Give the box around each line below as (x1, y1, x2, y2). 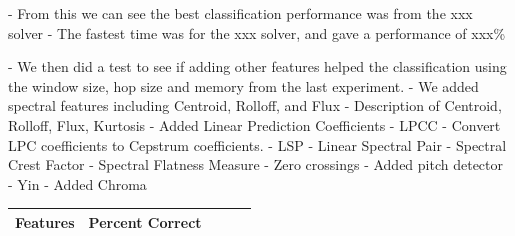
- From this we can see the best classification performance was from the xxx (8, 3, 473, 23)
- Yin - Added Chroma (8, 173, 147, 194)
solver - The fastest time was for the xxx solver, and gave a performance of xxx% (8, 22, 506, 43)
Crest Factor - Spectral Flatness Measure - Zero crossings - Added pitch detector (8, 154, 504, 175)
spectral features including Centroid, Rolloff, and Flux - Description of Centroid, (8, 95, 502, 116)
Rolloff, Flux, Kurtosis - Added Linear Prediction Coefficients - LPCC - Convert (8, 114, 501, 135)
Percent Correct (88, 211, 202, 232)
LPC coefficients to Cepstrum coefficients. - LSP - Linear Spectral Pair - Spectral (8, 134, 507, 155)
